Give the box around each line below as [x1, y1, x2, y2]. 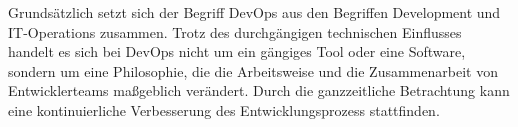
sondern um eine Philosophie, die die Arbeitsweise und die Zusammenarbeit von [8, 60, 498, 81]
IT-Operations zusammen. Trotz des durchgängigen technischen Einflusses [8, 21, 462, 42]
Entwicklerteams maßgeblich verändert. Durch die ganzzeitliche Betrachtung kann [8, 80, 510, 101]
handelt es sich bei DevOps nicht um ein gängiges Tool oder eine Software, [8, 41, 466, 62]
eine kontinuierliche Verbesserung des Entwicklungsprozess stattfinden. [8, 99, 440, 120]
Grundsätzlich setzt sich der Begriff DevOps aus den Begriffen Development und [8, 2, 501, 22]
